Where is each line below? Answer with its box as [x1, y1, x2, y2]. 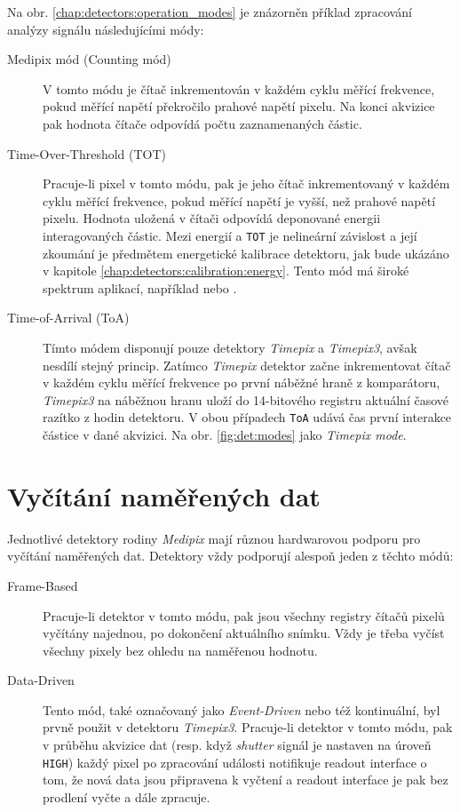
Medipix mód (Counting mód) [7, 50, 171, 68]
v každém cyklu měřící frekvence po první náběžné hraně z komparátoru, [43, 373, 440, 392]
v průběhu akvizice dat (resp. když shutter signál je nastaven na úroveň [43, 736, 432, 754]
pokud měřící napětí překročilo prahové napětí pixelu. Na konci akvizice [43, 97, 435, 115]
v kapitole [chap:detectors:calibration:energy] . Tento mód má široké [43, 261, 409, 280]
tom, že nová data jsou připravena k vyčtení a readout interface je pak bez [43, 770, 448, 789]
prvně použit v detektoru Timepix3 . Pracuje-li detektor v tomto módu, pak [43, 718, 453, 736]
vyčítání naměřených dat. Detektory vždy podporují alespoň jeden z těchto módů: [7, 546, 454, 565]
